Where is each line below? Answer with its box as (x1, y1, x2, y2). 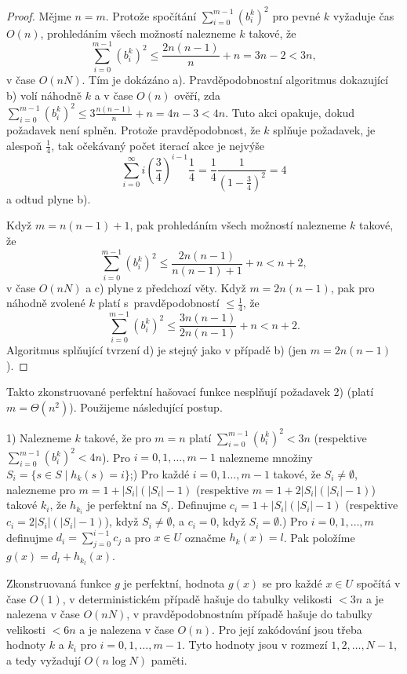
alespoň (6, 137, 42, 153)
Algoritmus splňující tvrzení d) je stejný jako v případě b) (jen (6, 342, 307, 358)
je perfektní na (86, 496, 158, 513)
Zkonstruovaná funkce (6, 575, 111, 592)
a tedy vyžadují (6, 652, 81, 668)
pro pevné (272, 7, 321, 24)
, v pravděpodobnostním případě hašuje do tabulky (126, 606, 373, 622)
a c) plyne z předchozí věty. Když (85, 279, 246, 295)
